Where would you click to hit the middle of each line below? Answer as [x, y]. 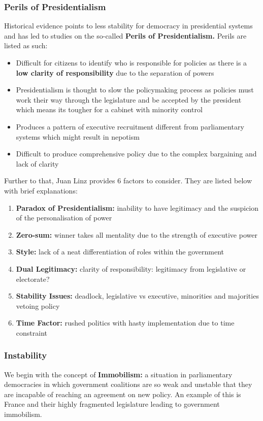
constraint [31, 332]
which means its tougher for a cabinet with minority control [109, 109]
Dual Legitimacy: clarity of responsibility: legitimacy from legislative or [131, 268]
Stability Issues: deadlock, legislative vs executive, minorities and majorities [137, 296]
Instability [26, 355]
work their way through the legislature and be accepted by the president [129, 99]
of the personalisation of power [64, 218]
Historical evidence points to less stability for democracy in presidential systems [128, 26]
